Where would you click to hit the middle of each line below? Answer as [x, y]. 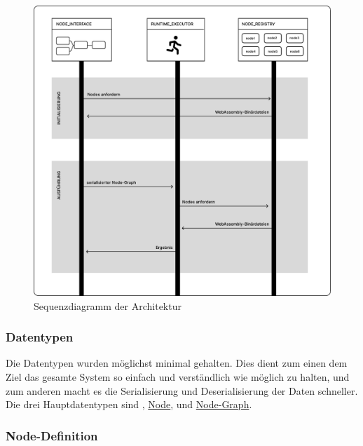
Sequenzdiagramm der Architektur [108, 305]
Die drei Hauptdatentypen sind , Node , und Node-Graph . [129, 404]
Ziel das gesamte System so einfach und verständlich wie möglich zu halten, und [178, 377]
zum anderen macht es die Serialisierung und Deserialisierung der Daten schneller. [182, 390]
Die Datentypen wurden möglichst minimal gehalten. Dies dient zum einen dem [177, 363]
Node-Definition [52, 435]
